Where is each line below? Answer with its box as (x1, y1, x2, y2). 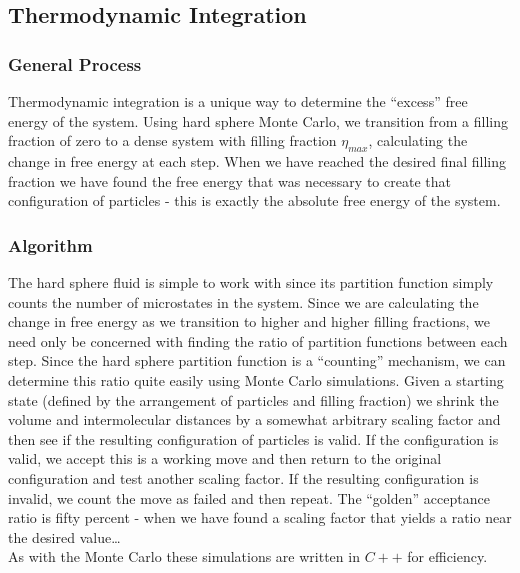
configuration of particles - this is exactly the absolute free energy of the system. (8, 190, 501, 211)
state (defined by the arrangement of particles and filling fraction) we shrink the (8, 389, 499, 410)
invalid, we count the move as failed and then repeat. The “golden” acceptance (8, 487, 490, 508)
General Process (8, 51, 142, 76)
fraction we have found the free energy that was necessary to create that (8, 170, 451, 191)
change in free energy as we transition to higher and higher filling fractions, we (8, 311, 490, 332)
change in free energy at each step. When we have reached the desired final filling (8, 150, 507, 171)
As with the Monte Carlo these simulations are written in (8, 546, 360, 567)
